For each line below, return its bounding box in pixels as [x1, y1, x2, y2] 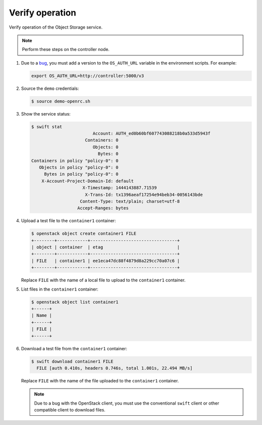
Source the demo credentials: [21, 85, 80, 91]
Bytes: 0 [98, 151, 119, 157]
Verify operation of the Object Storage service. [9, 24, 103, 30]
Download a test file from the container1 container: [21, 345, 127, 351]
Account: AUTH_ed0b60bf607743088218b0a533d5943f [92, 131, 211, 136]
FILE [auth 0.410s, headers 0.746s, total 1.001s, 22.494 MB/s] [36, 365, 193, 371]
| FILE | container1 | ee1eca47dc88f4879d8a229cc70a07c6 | [31, 258, 180, 263]
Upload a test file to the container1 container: [21, 218, 116, 224]
